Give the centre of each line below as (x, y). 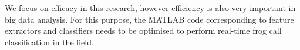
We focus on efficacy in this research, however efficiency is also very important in (150, 8)
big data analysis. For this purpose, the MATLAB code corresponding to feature (149, 19)
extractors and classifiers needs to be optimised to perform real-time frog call (143, 31)
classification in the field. (49, 42)
